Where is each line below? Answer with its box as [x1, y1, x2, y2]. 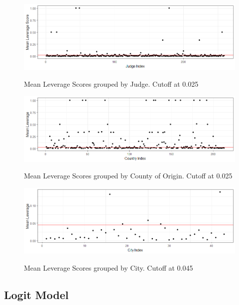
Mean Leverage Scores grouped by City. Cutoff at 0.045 [24, 263, 193, 273]
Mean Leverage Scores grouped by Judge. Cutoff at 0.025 [24, 78, 199, 89]
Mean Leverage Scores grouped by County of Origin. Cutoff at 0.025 [24, 170, 233, 181]
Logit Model [4, 287, 69, 302]
